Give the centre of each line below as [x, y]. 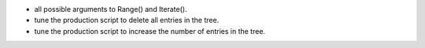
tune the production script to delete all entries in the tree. [127, 20]
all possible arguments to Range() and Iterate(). [111, 9]
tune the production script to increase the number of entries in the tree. [150, 31]
